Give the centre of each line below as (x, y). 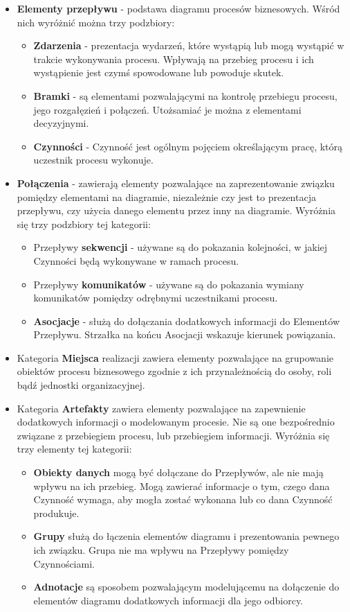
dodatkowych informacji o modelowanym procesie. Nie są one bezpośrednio (176, 422)
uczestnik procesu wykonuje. (93, 160)
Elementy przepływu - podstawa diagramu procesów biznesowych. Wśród (178, 8)
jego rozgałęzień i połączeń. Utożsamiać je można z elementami (167, 109)
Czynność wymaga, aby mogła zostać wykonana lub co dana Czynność (183, 499)
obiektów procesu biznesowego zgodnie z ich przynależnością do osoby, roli (174, 371)
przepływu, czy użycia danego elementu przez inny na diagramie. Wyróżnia (176, 210)
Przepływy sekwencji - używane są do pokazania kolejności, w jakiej (181, 247)
